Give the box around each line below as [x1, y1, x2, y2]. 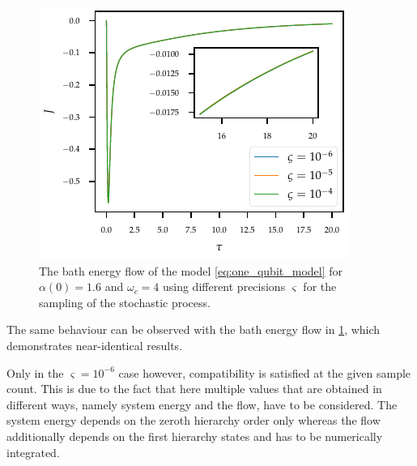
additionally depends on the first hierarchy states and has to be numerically [6, 427, 383, 444]
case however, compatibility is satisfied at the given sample [118, 364, 411, 381]
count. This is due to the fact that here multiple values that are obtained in [6, 380, 382, 397]
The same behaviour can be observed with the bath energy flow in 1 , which [6, 321, 381, 338]
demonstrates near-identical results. [6, 336, 183, 353]
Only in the [6, 364, 64, 381]
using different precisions [162, 278, 286, 295]
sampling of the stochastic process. [39, 293, 211, 310]
